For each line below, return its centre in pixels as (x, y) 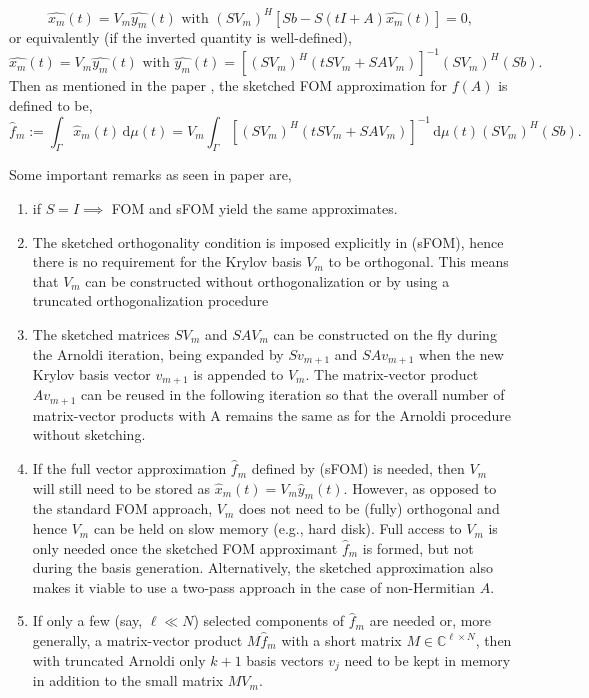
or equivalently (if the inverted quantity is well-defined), (180, 37)
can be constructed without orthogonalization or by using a (267, 280)
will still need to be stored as (121, 487)
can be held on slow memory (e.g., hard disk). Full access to (277, 528)
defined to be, (51, 104)
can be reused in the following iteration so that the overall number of (293, 394)
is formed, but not (418, 547)
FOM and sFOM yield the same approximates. (254, 207)
